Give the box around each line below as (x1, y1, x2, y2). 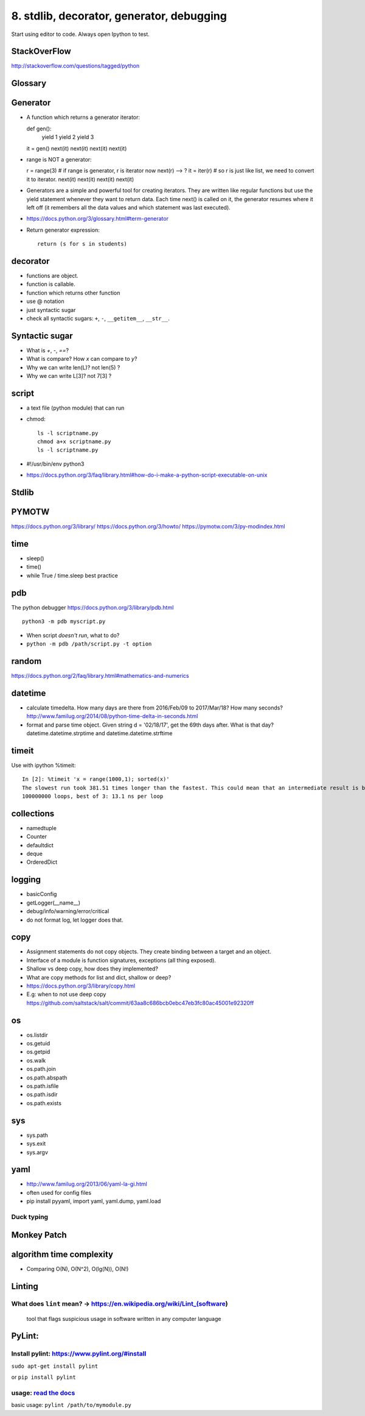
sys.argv (26, 1148, 49, 1156)
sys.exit (26, 1140, 46, 1147)
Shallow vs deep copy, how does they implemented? (26, 965, 158, 972)
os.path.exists (26, 1099, 62, 1106)
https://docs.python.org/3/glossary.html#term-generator (26, 215, 169, 222)
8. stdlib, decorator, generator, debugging (11, 9, 228, 23)
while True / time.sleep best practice (26, 572, 119, 579)
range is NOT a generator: (26, 155, 92, 163)
